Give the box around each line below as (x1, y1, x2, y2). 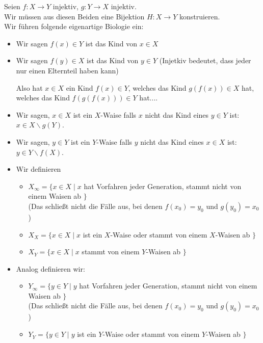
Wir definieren (16, 164, 61, 174)
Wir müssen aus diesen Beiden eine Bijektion (4, 11, 145, 21)
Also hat (16, 82, 43, 93)
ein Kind (66, 82, 93, 93)
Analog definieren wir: (16, 263, 85, 274)
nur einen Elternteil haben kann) (16, 65, 119, 75)
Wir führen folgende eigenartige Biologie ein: (4, 21, 144, 32)
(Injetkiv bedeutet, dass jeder (159, 55, 251, 66)
